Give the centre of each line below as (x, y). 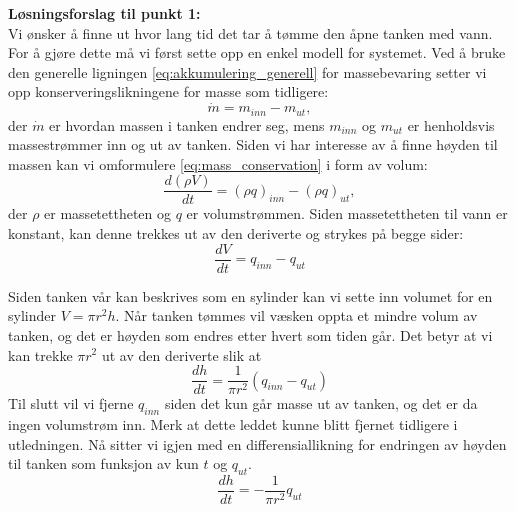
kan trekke (40, 354)
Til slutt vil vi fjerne (71, 403)
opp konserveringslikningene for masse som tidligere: (168, 91)
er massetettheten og (108, 213)
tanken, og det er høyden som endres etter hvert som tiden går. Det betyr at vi (250, 334)
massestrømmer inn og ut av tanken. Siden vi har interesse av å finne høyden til (253, 144)
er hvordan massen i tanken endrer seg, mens (187, 124)
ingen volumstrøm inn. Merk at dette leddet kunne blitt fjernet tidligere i (233, 423)
